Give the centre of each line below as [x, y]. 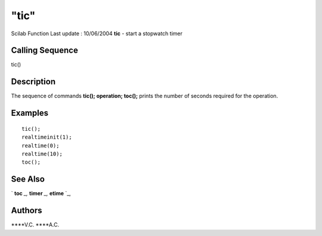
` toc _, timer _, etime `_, [41, 194]
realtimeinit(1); [47, 137]
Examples [30, 113]
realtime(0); [41, 145]
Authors [27, 211]
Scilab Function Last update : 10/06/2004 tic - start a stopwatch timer [97, 33]
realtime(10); [42, 154]
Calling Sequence [45, 50]
